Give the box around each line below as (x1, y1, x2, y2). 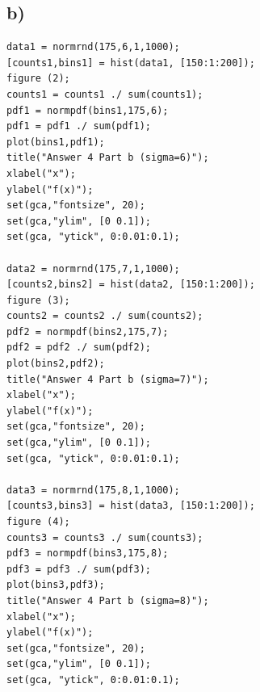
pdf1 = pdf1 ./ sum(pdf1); (6, 120, 151, 132)
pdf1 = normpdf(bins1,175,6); (6, 104, 169, 116)
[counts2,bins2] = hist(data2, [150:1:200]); (6, 279, 255, 291)
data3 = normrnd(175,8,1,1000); (6, 484, 180, 496)
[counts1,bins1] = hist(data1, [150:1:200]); (6, 57, 255, 69)
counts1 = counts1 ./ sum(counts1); (6, 88, 203, 100)
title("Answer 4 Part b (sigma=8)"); (6, 594, 209, 606)
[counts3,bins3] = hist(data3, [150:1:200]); (6, 500, 255, 512)
